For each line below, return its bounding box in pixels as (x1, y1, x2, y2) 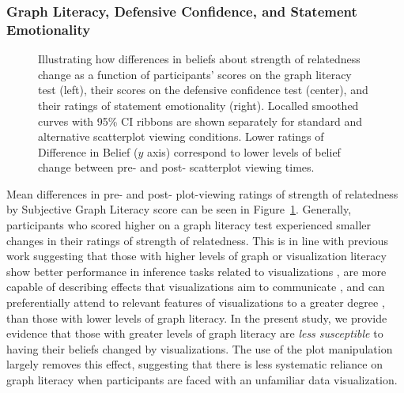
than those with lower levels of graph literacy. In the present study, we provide (6, 309, 387, 326)
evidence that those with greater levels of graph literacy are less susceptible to (6, 325, 383, 342)
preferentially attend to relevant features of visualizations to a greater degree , (6, 294, 385, 311)
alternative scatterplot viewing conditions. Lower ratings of (38, 128, 324, 145)
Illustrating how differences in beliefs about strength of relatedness (38, 51, 361, 67)
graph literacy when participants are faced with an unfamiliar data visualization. (6, 372, 398, 388)
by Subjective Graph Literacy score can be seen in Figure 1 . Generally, (6, 201, 352, 217)
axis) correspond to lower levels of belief (146, 143, 341, 160)
